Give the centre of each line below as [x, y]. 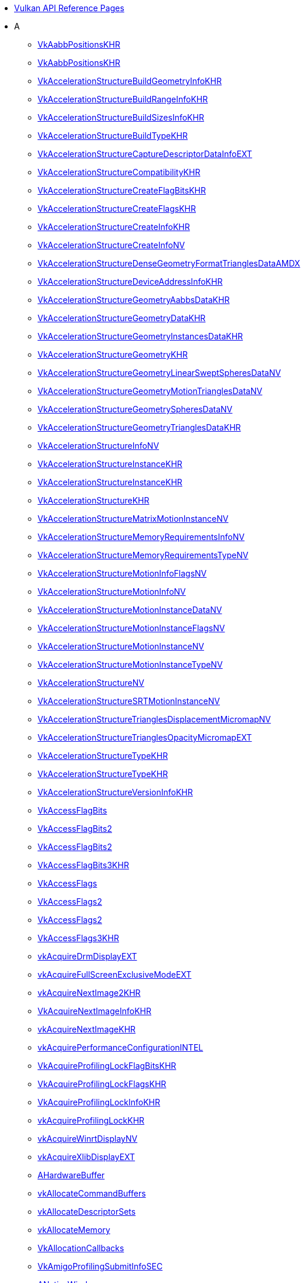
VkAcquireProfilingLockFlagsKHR [102, 1084]
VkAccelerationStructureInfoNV [99, 446]
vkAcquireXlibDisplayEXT [87, 1157]
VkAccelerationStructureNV [91, 683]
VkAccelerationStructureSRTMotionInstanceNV [129, 701]
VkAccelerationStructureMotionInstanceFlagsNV [131, 628]
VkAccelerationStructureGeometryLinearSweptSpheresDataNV [159, 373]
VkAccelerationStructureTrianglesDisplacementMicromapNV [154, 719]
